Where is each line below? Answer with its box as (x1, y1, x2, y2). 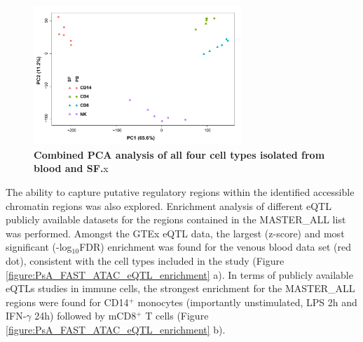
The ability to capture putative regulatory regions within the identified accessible (6, 185, 355, 199)
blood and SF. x (34, 161, 109, 176)
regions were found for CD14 (6, 294, 129, 309)
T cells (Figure (145, 308, 209, 323)
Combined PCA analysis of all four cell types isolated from (34, 147, 325, 162)
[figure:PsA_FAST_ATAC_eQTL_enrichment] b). (6, 322, 226, 336)
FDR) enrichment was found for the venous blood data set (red (79, 239, 352, 254)
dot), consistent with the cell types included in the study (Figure (6, 254, 285, 268)
